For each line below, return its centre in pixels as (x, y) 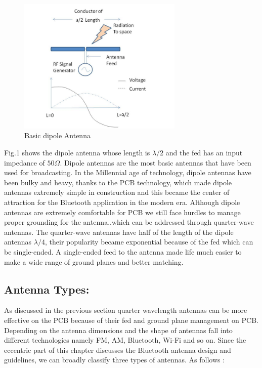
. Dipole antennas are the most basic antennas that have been (156, 162)
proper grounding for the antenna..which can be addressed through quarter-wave (129, 222)
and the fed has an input (204, 153)
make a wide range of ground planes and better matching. (94, 261)
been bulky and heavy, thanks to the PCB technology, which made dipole (118, 182)
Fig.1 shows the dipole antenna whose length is (77, 153)
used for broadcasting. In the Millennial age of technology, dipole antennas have (128, 172)
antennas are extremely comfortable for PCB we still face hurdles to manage (122, 212)
